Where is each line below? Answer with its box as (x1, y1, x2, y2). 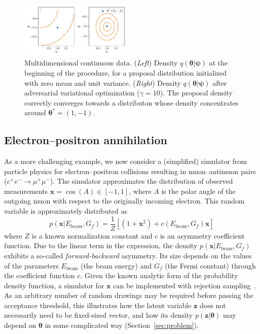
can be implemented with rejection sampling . (113, 280, 256, 290)
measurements (4, 185, 48, 196)
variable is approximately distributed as (4, 206, 128, 216)
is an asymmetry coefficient (160, 230, 245, 241)
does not (199, 299, 226, 310)
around (24, 107, 46, 118)
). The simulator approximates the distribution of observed (50, 176, 233, 186)
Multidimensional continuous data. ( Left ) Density (24, 57, 178, 68)
